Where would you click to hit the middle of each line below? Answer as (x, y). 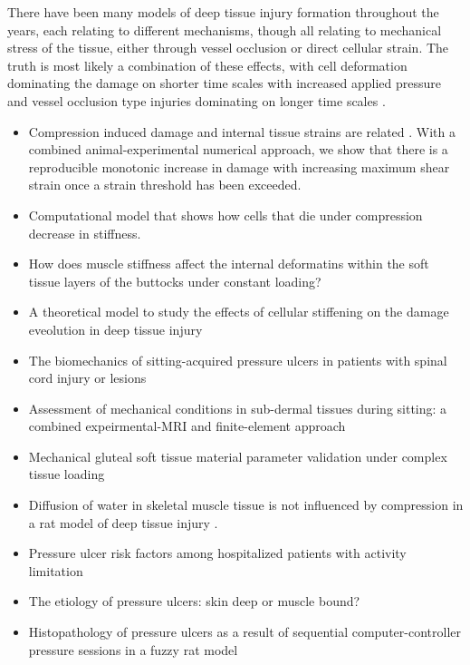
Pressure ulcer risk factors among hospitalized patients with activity (217, 553)
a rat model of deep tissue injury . (123, 522)
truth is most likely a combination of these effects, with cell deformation (207, 65)
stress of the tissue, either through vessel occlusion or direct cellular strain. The (228, 48)
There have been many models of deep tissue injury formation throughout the (223, 12)
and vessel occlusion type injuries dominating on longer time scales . (197, 100)
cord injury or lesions (87, 378)
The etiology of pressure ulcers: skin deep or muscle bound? (194, 601)
